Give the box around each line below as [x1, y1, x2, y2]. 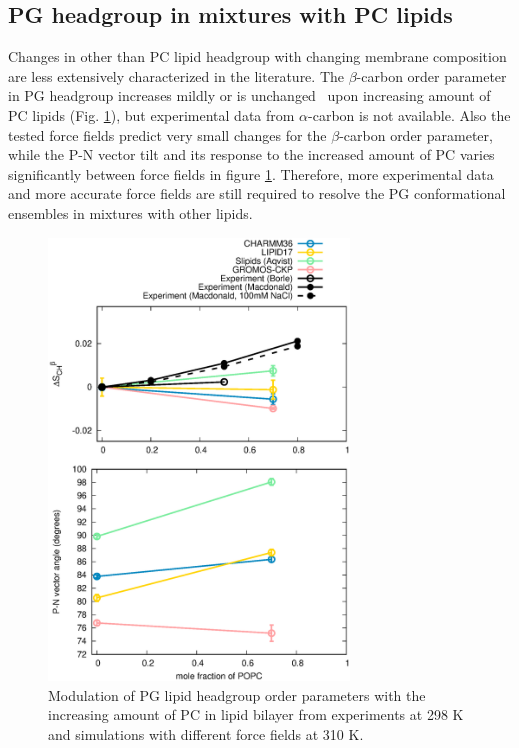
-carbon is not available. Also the [308, 104, 511, 125]
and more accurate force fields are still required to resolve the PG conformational [8, 183, 506, 204]
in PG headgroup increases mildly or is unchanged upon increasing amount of [8, 85, 491, 106]
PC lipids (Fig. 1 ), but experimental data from [8, 104, 295, 125]
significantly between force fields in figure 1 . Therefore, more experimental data [8, 163, 494, 184]
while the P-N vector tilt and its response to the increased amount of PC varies [8, 144, 495, 165]
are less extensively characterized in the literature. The [8, 65, 344, 86]
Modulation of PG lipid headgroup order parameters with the [48, 684, 426, 705]
